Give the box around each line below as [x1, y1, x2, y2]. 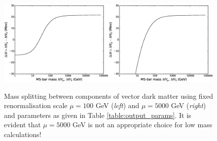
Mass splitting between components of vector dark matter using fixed [4, 90, 213, 101]
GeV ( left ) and [96, 100, 140, 111]
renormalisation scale [4, 100, 68, 111]
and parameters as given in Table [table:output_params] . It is [4, 110, 191, 120]
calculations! [4, 129, 41, 139]
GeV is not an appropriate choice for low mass [72, 119, 213, 130]
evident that [4, 119, 41, 130]
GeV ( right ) [171, 100, 206, 111]
